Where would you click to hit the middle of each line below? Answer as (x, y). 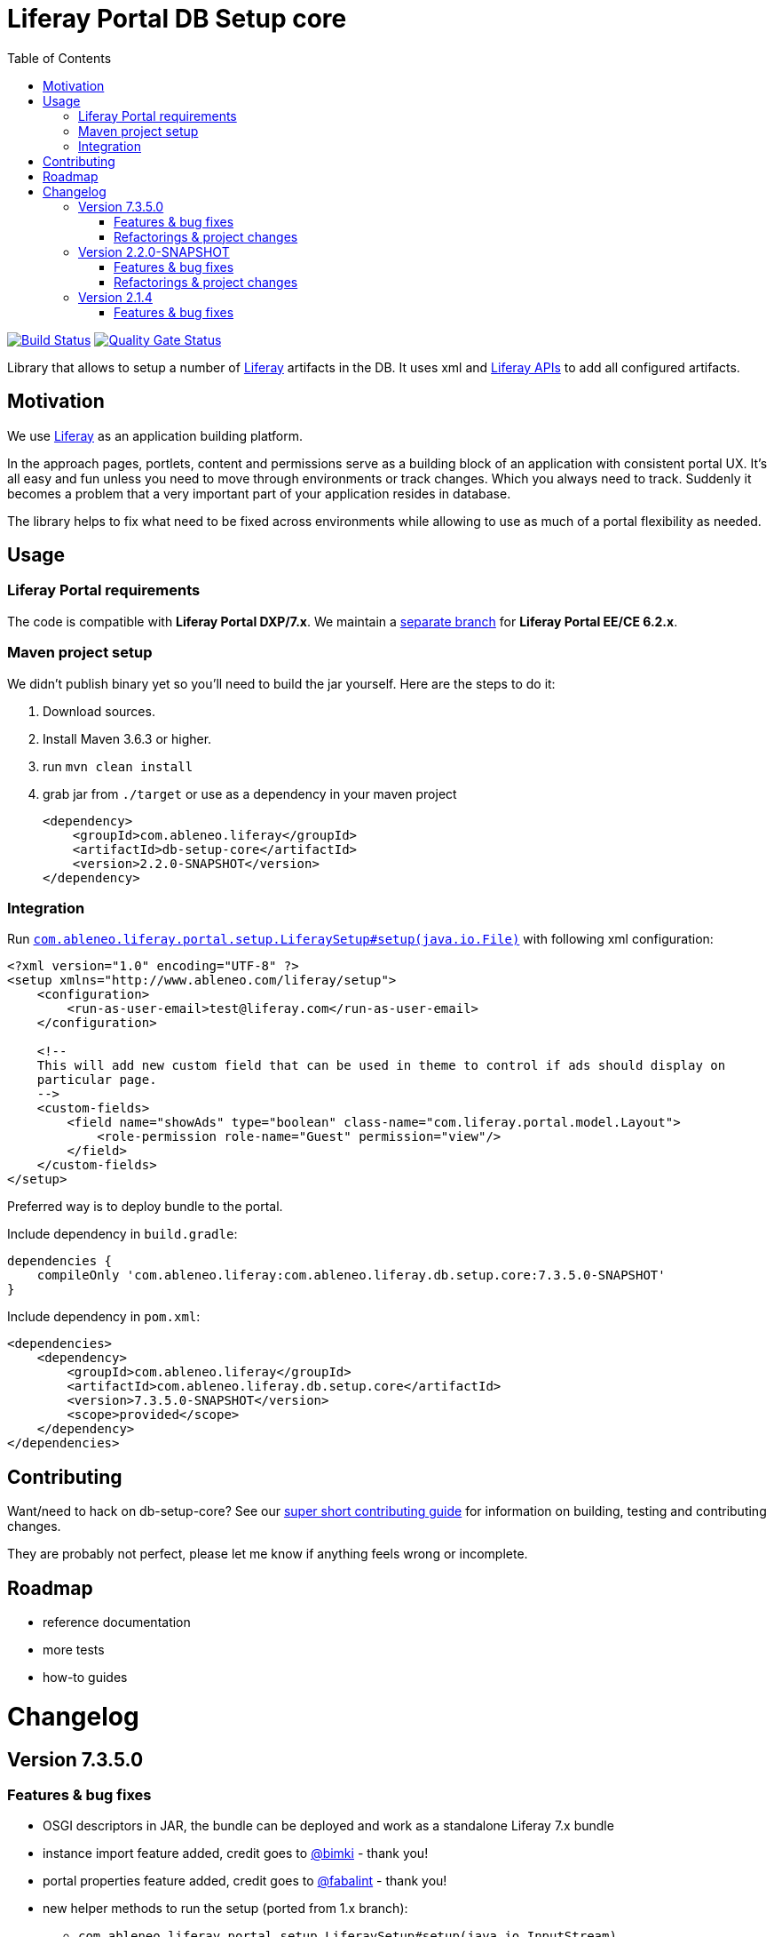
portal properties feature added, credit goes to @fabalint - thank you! (245, 1881)
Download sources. (99, 711)
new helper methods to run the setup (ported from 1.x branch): (225, 1909)
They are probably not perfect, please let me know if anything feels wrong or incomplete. (268, 1554)
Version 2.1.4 (115, 297)
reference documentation (117, 1622)
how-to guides (85, 1677)
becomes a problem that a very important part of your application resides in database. (259, 493)
